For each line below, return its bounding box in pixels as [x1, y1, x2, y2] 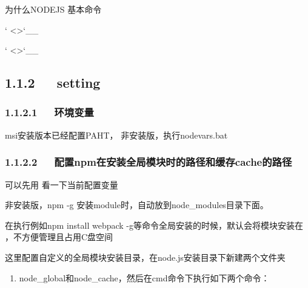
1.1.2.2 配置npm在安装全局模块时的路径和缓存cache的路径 [5, 154, 292, 169]
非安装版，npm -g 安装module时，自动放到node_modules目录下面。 [5, 198, 269, 211]
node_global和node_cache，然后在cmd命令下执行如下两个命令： [19, 271, 270, 284]
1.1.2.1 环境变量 [5, 105, 94, 120]
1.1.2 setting [5, 73, 101, 92]
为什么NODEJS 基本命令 [5, 3, 102, 15]
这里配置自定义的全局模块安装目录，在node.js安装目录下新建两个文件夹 [5, 250, 286, 263]
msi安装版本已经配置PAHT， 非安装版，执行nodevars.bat [5, 128, 228, 141]
